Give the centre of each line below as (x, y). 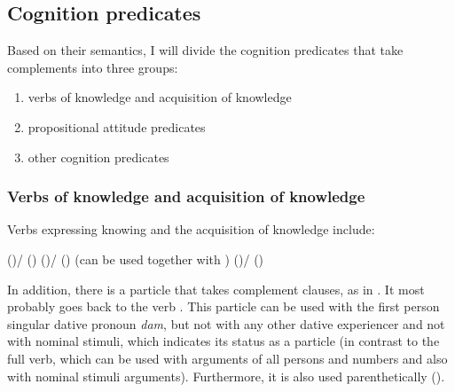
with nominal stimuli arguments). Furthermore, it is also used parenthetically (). (226, 376)
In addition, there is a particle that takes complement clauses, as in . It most (216, 289)
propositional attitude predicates (117, 126)
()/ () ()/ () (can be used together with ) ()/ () (136, 259)
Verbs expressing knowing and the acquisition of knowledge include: (191, 229)
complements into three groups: (93, 67)
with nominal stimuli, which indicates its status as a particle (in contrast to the (224, 341)
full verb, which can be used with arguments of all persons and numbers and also (227, 358)
